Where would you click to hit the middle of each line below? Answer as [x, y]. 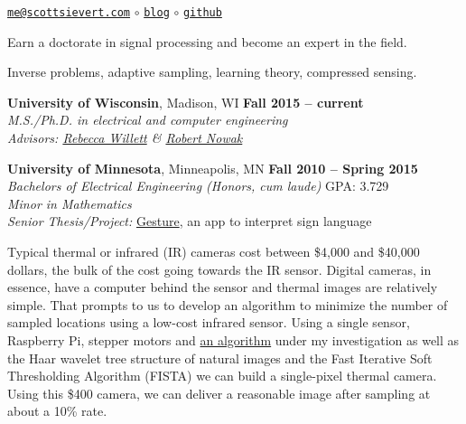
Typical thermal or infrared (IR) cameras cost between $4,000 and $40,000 [214, 251]
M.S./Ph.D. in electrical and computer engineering [148, 120]
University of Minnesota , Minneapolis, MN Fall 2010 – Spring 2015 [213, 168]
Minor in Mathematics [70, 203]
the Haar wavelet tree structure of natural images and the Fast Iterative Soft [220, 358]
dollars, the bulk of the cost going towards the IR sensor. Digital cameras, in [219, 269]
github [202, 13]
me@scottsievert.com [69, 13]
